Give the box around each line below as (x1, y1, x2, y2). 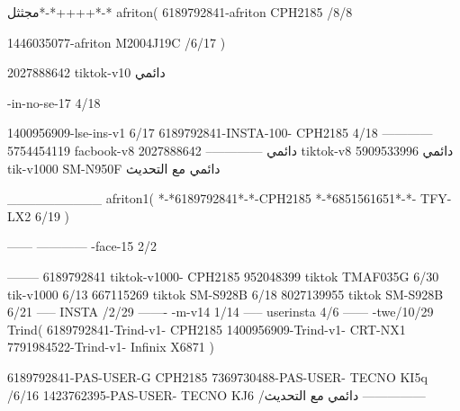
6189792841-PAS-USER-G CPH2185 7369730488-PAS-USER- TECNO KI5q (7, 367, 428, 386)
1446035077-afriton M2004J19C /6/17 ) (7, 32, 226, 51)
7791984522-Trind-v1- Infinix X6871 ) (7, 337, 214, 356)
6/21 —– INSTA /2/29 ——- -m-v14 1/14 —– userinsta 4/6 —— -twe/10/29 (7, 302, 434, 321)
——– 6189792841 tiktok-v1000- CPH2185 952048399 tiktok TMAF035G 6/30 (7, 266, 439, 285)
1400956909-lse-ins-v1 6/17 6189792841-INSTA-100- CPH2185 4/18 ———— (7, 123, 433, 142)
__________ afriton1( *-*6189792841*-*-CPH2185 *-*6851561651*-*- (7, 189, 417, 208)
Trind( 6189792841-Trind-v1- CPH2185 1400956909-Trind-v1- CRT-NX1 (7, 319, 406, 338)
